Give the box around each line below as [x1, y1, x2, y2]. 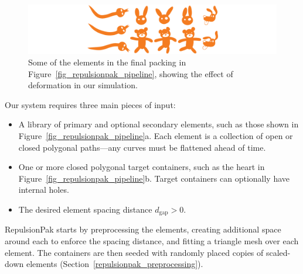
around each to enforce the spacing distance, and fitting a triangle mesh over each [5, 235, 299, 247]
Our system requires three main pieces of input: [5, 98, 176, 110]
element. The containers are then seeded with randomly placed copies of [5, 246, 264, 258]
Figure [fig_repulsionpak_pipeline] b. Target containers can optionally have [18, 172, 290, 184]
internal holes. [18, 183, 69, 196]
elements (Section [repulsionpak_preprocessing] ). [26, 258, 203, 270]
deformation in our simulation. [28, 79, 138, 91]
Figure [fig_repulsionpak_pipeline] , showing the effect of [28, 67, 233, 79]
